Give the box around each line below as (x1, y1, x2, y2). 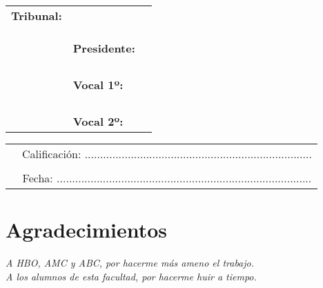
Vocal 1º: (72, 77, 124, 93)
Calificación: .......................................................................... (22, 146, 312, 162)
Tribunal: (11, 8, 62, 23)
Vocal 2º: (72, 113, 124, 129)
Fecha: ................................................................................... (22, 170, 312, 186)
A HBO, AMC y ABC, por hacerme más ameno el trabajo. (6, 256, 255, 270)
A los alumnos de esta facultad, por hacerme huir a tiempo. (6, 269, 257, 283)
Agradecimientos (6, 215, 168, 244)
